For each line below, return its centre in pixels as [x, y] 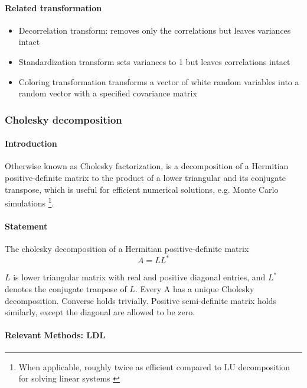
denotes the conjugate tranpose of [66, 288]
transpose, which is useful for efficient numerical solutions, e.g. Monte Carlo [142, 189]
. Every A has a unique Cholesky [195, 288]
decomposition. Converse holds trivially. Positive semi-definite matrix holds [141, 300]
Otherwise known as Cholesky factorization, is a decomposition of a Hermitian [147, 166]
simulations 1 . [30, 202]
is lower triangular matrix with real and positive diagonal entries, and [139, 277]
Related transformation [53, 7]
